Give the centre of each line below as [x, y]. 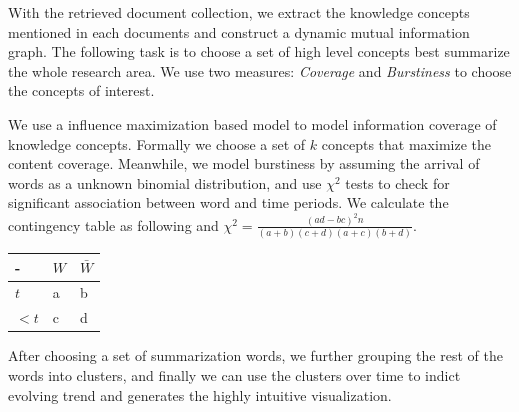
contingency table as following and [113, 224]
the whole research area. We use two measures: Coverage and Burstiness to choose [260, 70]
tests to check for [397, 182]
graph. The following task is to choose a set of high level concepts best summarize [259, 51]
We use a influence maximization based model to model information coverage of [252, 123]
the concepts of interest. [81, 90]
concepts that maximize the [406, 143]
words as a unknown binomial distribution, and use [165, 182]
